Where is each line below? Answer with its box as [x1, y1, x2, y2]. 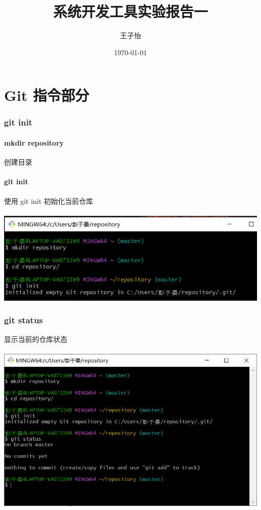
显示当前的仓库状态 [4, 333, 67, 344]
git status [4, 314, 43, 326]
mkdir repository [4, 137, 64, 148]
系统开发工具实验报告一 [53, 1, 208, 22]
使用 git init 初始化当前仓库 [4, 195, 93, 206]
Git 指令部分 [4, 85, 89, 105]
